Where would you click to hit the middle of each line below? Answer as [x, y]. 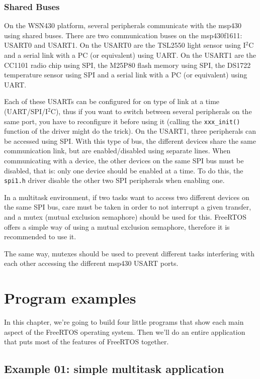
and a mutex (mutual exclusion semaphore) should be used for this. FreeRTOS [125, 217]
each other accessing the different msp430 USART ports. [91, 263]
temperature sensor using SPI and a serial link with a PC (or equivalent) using [126, 75]
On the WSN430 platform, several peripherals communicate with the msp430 [123, 25]
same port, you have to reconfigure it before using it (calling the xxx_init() [122, 121]
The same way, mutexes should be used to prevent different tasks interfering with [129, 253]
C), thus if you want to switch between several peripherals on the [151, 111]
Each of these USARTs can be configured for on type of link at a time [112, 101]
